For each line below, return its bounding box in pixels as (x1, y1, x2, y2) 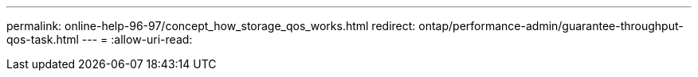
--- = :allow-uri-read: (81, 33, 193, 46)
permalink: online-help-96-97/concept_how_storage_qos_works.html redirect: (6, 19, 416, 33)
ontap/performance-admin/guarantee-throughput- (418, 19, 684, 33)
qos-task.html (6, 33, 79, 46)
